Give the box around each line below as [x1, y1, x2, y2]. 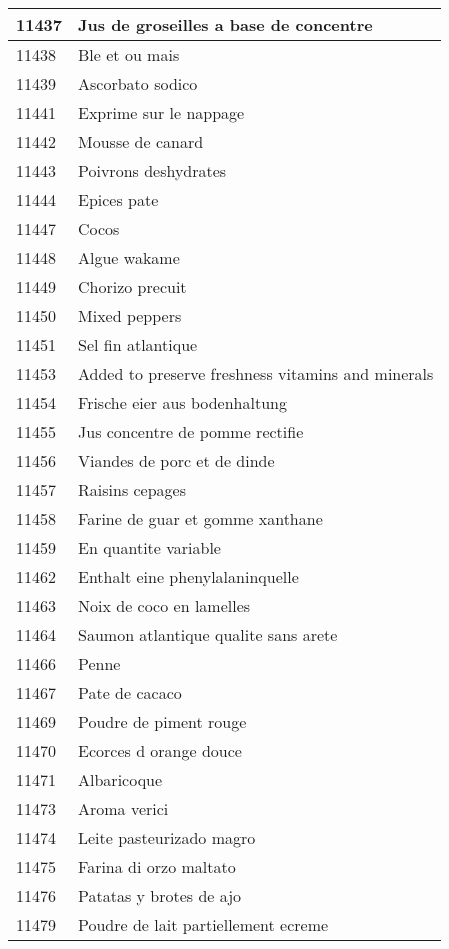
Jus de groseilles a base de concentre [78, 13, 373, 36]
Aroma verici [78, 797, 169, 820]
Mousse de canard [78, 130, 204, 153]
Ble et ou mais [78, 43, 180, 66]
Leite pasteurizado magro [78, 826, 256, 849]
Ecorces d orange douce [78, 739, 242, 762]
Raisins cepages [78, 478, 187, 501]
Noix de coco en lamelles [78, 594, 251, 617]
